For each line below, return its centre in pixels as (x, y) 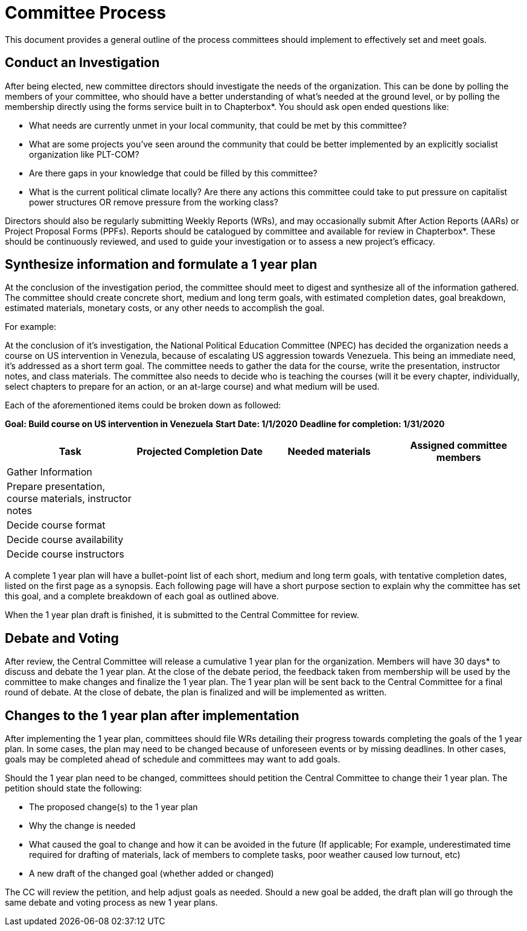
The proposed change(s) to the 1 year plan (113, 807)
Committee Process (86, 13)
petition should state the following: (73, 788)
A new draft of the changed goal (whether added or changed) (152, 874)
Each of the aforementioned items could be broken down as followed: (143, 405)
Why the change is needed (82, 826)
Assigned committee (459, 446)
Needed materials (329, 452)
